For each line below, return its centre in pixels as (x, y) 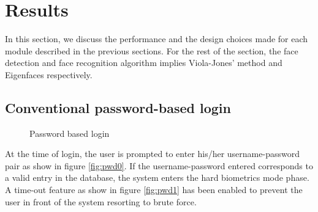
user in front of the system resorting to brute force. (101, 201)
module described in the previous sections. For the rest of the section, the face (152, 50)
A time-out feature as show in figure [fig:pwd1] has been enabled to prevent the (154, 190)
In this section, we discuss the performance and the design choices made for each (157, 39)
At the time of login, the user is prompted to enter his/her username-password (152, 154)
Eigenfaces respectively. (49, 74)
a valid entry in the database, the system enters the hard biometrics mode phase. (157, 177)
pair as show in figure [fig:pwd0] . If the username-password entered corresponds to (159, 165)
